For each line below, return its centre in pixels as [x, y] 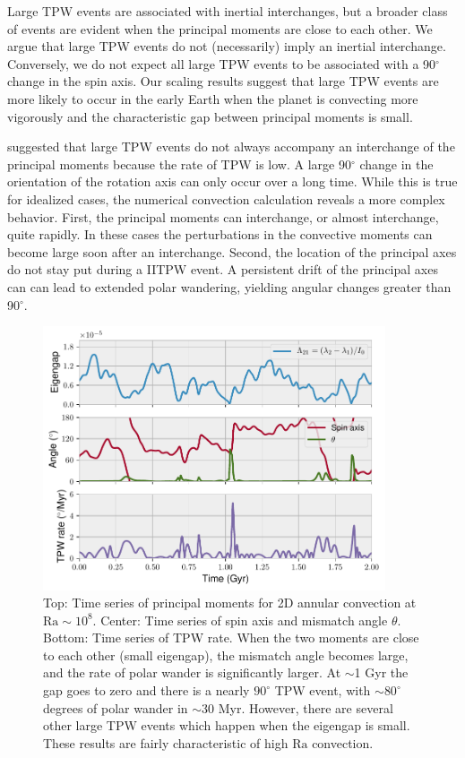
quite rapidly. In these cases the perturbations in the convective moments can [220, 234]
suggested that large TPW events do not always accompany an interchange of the [231, 146]
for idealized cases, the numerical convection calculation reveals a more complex [226, 198]
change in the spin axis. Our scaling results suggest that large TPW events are [223, 81]
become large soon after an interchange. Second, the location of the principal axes [232, 251]
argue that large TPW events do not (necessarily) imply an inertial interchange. [227, 46]
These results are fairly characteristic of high [166, 742]
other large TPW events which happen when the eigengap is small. [227, 725]
